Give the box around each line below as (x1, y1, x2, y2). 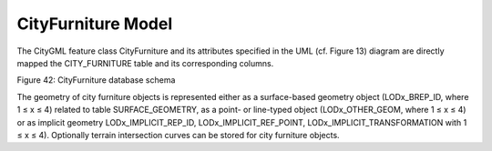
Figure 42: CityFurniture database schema (16, 75, 176, 86)
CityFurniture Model (16, 14, 173, 34)
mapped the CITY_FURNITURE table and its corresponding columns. (16, 57, 274, 68)
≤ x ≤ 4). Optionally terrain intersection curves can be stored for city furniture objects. (16, 129, 341, 140)
